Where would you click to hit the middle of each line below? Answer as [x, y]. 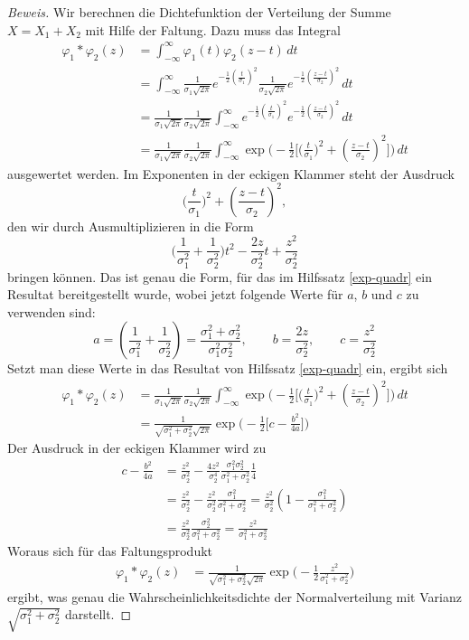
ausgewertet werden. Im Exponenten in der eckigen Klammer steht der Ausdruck [231, 173]
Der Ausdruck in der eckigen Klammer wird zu [137, 448]
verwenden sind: [52, 311]
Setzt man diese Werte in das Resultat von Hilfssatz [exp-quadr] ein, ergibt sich [228, 368]
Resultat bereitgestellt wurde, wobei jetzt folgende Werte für [175, 294]
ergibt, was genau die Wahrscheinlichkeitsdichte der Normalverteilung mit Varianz [234, 596]
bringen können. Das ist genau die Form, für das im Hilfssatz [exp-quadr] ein [220, 276]
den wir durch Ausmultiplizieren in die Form [131, 226]
